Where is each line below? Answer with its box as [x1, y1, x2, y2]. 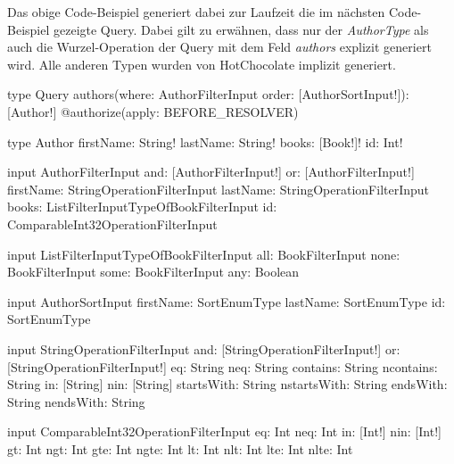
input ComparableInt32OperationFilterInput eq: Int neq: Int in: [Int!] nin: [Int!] [7, 422, 442, 441]
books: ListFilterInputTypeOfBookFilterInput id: [7, 197, 277, 216]
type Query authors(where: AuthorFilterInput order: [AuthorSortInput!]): [7, 85, 409, 104]
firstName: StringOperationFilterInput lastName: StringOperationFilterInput [7, 179, 430, 198]
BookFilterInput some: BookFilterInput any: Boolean [7, 262, 300, 281]
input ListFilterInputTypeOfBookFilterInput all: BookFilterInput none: [7, 244, 400, 263]
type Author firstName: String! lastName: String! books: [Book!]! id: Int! [7, 132, 403, 151]
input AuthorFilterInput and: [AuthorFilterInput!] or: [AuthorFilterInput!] [7, 162, 415, 181]
